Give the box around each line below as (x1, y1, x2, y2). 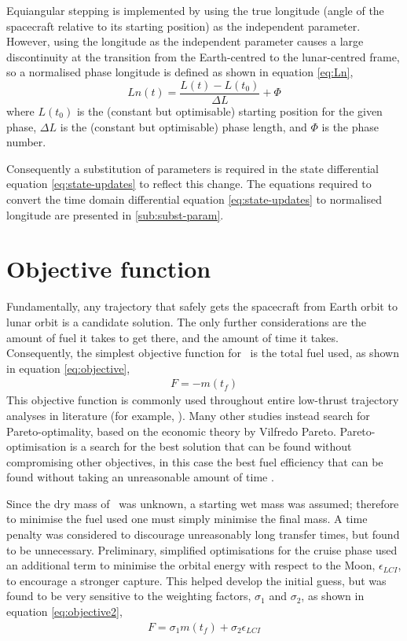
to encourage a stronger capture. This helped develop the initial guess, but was (6, 572, 387, 588)
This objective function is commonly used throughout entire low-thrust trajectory (6, 392, 399, 408)
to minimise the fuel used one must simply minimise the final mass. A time (6, 510, 368, 527)
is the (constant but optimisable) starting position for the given (76, 103, 383, 120)
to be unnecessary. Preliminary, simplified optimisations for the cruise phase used (6, 541, 398, 558)
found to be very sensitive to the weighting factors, (6, 588, 251, 604)
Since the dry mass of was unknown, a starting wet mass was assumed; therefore (6, 495, 399, 511)
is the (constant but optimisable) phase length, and (60, 118, 307, 134)
